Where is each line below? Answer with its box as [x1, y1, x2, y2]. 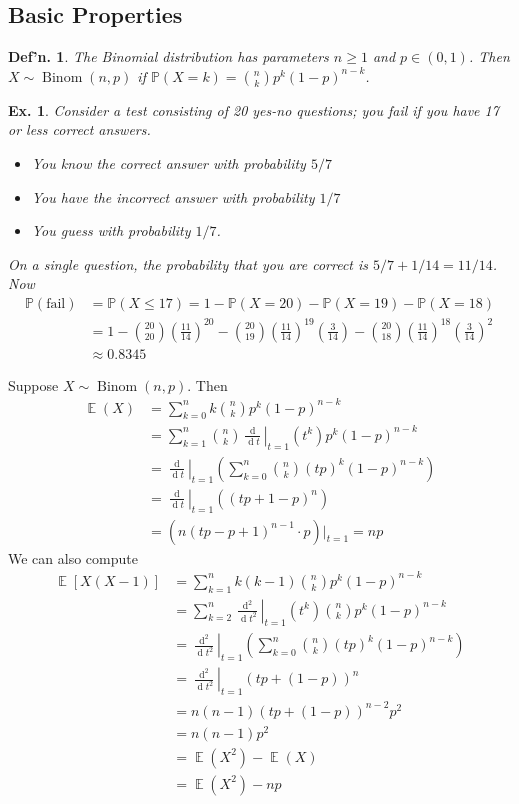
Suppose [8, 374, 59, 395]
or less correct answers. [8, 119, 151, 140]
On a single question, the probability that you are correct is [8, 253, 369, 274]
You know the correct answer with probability [31, 152, 306, 173]
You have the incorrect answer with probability [31, 186, 315, 207]
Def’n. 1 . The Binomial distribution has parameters [8, 46, 329, 67]
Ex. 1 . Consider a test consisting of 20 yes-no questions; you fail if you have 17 [8, 99, 499, 120]
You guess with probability [31, 220, 191, 241]
